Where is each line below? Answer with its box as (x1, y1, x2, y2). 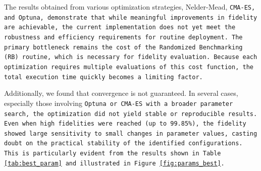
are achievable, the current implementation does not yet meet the (4, 24, 236, 31)
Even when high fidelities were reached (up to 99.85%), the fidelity (4, 120, 246, 128)
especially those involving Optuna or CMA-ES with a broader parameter (4, 97, 233, 108)
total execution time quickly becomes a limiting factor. (4, 73, 203, 81)
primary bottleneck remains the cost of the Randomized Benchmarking (4, 43, 243, 51)
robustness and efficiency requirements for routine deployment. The (4, 33, 243, 41)
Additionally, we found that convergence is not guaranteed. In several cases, (4, 88, 238, 98)
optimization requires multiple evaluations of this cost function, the (4, 63, 253, 71)
